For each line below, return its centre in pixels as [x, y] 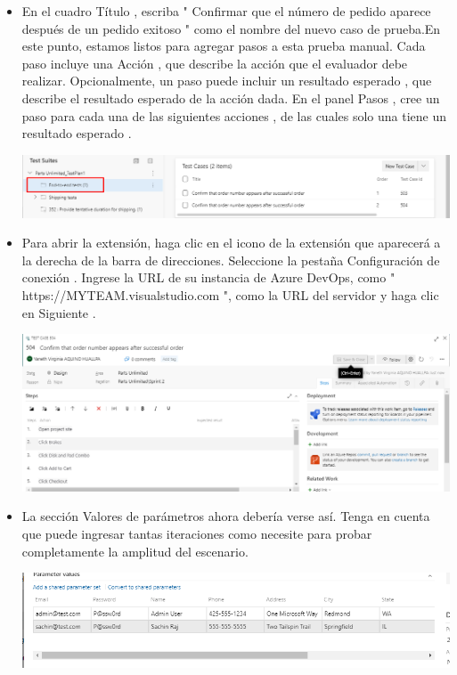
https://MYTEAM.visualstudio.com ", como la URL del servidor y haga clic [230, 294]
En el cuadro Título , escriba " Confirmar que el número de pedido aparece [226, 11]
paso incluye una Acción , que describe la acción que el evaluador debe [215, 63]
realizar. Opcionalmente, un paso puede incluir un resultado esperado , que [227, 81]
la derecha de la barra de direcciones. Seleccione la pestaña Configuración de [231, 260]
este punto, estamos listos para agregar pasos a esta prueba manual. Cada [224, 46]
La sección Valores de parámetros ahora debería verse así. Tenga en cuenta [226, 516]
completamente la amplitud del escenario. [135, 551]
